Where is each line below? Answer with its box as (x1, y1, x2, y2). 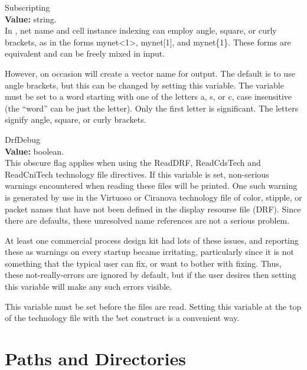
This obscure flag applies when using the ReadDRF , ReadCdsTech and (5, 156, 261, 169)
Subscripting (5, 1, 50, 13)
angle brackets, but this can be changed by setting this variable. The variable (5, 78, 284, 91)
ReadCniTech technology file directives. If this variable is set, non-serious (5, 168, 269, 180)
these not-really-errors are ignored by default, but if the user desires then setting (5, 269, 296, 281)
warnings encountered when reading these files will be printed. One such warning (5, 179, 298, 192)
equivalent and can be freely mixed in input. (5, 47, 165, 60)
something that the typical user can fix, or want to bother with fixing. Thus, (5, 257, 282, 269)
